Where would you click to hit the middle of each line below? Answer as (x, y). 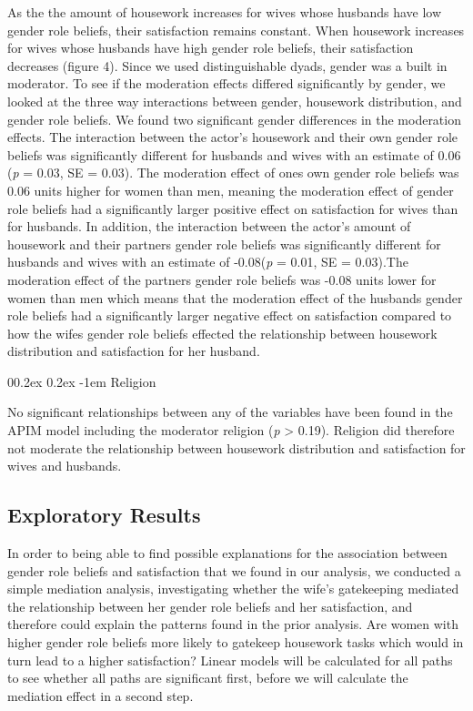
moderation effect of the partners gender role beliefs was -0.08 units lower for (222, 279)
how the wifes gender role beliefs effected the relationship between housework (222, 333)
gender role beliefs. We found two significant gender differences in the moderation (234, 119)
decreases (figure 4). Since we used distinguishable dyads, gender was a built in (227, 65)
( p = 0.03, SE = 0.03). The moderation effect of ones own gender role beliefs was (233, 173)
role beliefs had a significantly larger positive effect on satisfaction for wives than (233, 208)
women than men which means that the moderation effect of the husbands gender (235, 297)
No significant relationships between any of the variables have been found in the (230, 412)
